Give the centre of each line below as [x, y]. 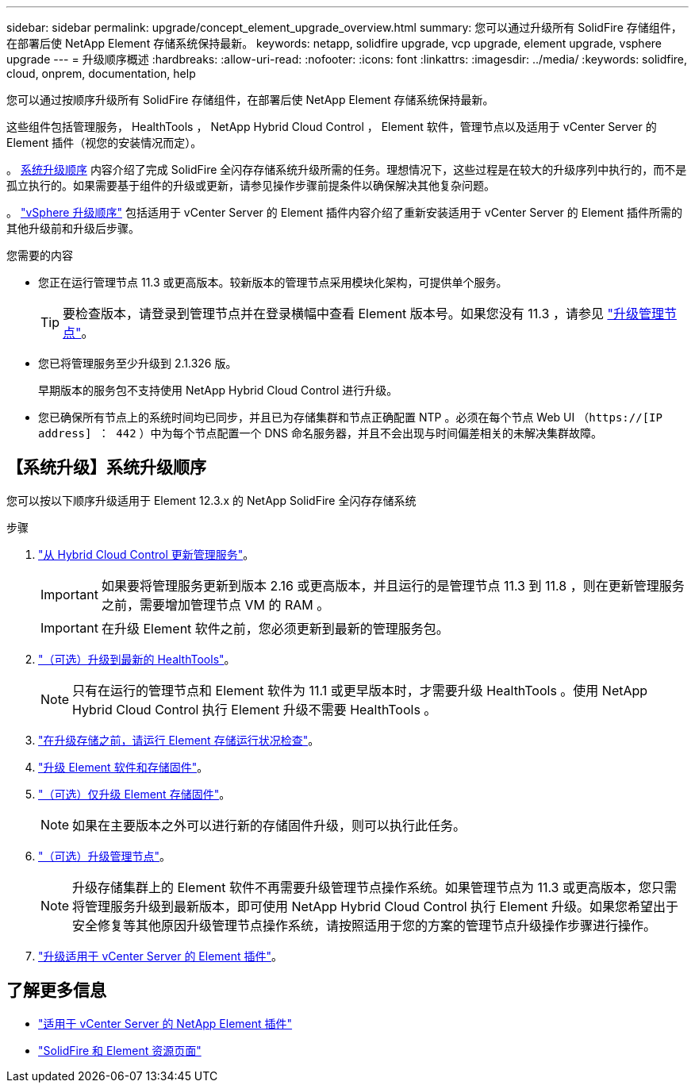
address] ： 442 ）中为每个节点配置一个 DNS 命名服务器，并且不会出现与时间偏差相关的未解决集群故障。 [321, 433]
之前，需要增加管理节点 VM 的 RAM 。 [215, 604]
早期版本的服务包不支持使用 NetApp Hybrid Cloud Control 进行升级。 [218, 390]
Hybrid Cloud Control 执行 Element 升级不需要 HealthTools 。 [255, 709]
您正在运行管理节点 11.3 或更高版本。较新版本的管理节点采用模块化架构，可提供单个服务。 [273, 282]
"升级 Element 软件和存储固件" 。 [123, 767]
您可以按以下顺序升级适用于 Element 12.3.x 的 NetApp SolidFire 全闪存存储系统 [211, 500]
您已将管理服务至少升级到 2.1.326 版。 [138, 363]
